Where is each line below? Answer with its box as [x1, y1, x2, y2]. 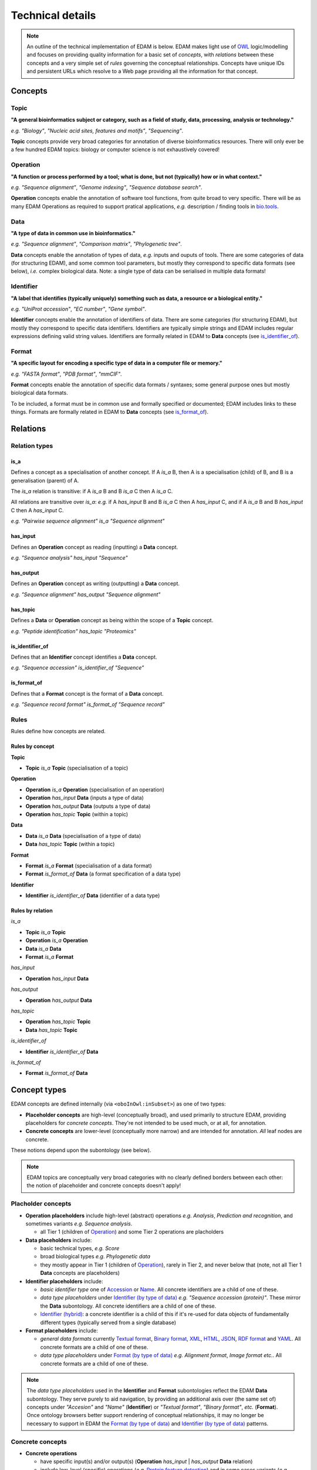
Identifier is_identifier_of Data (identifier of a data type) [25, 892, 160, 899]
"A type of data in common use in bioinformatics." [11, 229, 136, 236]
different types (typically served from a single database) [40, 1319, 176, 1326]
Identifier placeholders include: [25, 1278, 103, 1285]
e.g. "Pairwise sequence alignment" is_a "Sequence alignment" [11, 517, 165, 524]
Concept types [11, 1085, 67, 1095]
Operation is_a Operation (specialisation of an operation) [25, 786, 164, 793]
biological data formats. [11, 389, 68, 396]
